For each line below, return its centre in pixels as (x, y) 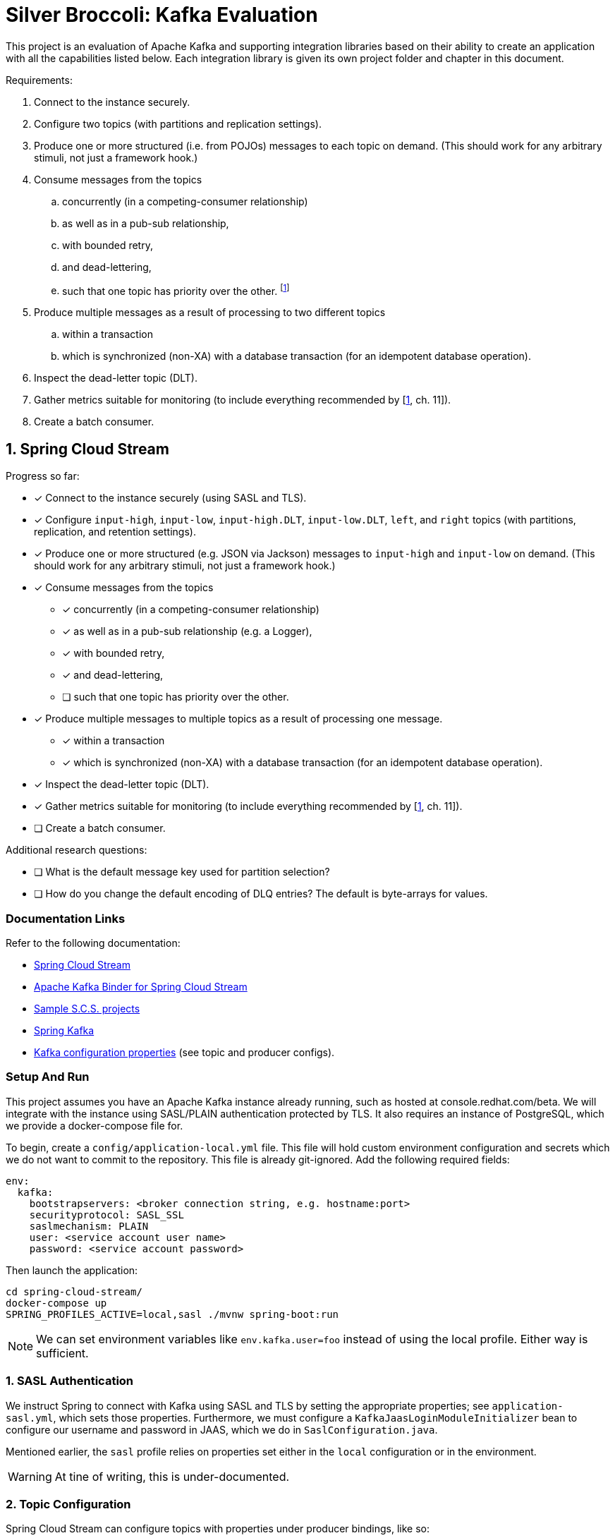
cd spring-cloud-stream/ (74, 1291)
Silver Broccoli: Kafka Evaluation (162, 15)
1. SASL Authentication (70, 1381)
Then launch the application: (72, 1270)
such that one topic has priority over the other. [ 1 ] (176, 290)
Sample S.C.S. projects (87, 1009)
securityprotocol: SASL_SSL (106, 1215)
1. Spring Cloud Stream (87, 449)
